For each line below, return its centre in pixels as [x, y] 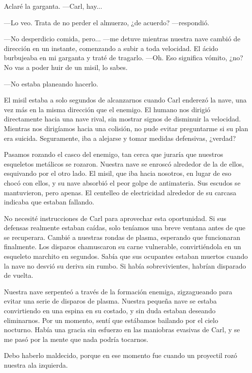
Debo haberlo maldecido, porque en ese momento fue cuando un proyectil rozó [121, 355]
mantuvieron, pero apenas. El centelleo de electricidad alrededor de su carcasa [120, 192]
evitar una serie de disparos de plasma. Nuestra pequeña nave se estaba [110, 301]
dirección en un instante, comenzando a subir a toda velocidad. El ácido [111, 48]
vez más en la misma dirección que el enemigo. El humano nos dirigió [107, 109]
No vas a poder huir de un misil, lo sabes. [66, 67]
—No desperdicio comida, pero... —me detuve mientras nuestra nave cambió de [122, 39]
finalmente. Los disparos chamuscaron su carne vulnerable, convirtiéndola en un [123, 246]
